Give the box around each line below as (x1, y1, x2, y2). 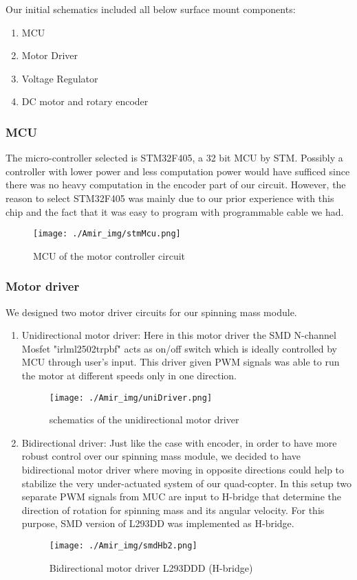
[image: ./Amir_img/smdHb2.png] (49, 541, 197, 550)
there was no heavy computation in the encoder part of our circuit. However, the (6, 177, 346, 192)
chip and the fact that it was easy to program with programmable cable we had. (6, 204, 344, 219)
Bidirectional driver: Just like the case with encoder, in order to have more (21, 435, 337, 449)
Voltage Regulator (21, 71, 98, 85)
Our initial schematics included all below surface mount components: (6, 2, 296, 16)
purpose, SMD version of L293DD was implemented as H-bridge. (21, 516, 294, 531)
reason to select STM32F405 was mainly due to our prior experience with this (6, 190, 334, 205)
